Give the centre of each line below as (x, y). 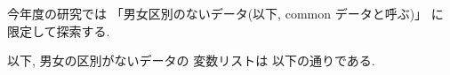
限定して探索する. (59, 30)
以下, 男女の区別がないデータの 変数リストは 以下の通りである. (191, 60)
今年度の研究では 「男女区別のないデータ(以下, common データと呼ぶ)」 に (225, 13)
